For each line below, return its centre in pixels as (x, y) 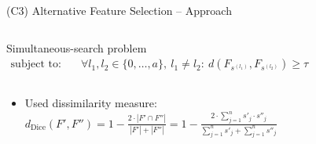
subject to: (36, 65)
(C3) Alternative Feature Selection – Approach (119, 10)
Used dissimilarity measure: (91, 103)
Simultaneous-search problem (77, 47)
